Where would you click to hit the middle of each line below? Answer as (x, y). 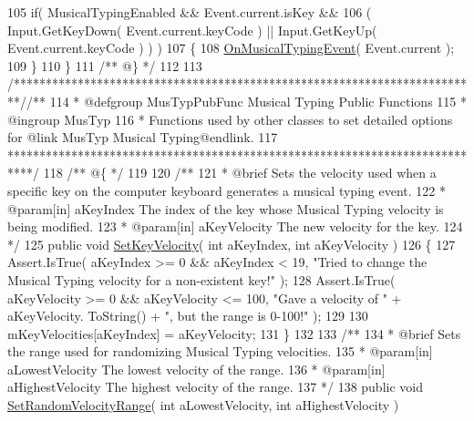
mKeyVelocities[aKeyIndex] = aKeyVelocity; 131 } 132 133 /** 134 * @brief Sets (234, 333)
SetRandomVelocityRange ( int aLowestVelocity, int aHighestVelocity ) (203, 405)
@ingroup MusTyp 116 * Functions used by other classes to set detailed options (230, 119)
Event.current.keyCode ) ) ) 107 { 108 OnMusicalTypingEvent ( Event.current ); (231, 48)
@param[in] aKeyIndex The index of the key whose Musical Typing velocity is (226, 208)
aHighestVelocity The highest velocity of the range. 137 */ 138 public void (216, 387)
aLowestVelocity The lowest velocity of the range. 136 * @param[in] (196, 369)
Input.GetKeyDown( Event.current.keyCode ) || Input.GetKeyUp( (192, 30)
